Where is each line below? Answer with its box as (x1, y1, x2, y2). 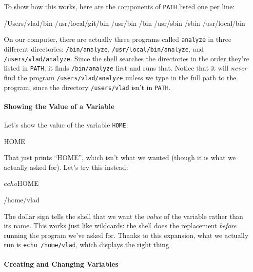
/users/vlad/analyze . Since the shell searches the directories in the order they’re (4, 53, 249, 63)
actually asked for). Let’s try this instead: (4, 162, 128, 172)
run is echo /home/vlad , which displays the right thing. (4, 239, 171, 250)
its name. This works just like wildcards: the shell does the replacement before (4, 220, 237, 231)
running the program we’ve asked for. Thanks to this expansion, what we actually (4, 230, 249, 240)
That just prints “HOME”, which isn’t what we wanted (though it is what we (4, 152, 236, 163)
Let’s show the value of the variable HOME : (4, 119, 128, 129)
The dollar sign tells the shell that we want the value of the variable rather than (4, 211, 243, 221)
